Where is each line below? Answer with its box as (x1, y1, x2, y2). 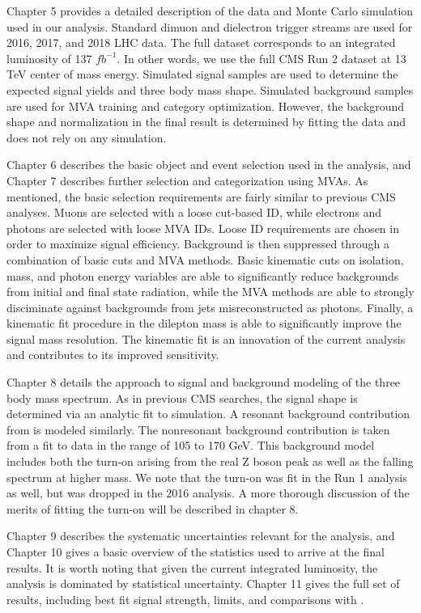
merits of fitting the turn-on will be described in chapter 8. (6, 500, 299, 517)
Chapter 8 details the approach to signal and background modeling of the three (6, 374, 401, 391)
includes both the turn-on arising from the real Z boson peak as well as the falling (6, 453, 414, 470)
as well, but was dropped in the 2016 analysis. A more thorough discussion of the (6, 484, 410, 501)
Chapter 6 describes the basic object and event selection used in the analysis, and (6, 156, 411, 173)
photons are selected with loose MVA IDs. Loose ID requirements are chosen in (6, 219, 399, 236)
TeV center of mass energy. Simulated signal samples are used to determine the (6, 66, 398, 82)
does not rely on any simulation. (6, 129, 167, 146)
